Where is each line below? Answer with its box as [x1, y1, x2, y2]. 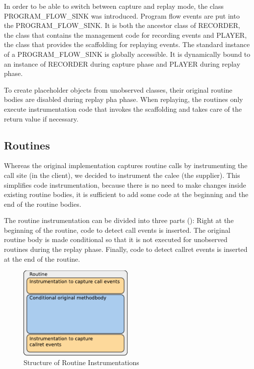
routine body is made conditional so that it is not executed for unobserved [4, 234, 228, 245]
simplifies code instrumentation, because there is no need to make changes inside [4, 179, 246, 190]
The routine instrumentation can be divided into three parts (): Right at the [4, 215, 234, 225]
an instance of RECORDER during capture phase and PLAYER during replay [4, 58, 240, 69]
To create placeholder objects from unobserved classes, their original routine [4, 84, 232, 95]
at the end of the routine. [4, 253, 80, 264]
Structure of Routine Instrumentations [24, 357, 139, 368]
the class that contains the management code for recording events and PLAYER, [4, 29, 247, 40]
